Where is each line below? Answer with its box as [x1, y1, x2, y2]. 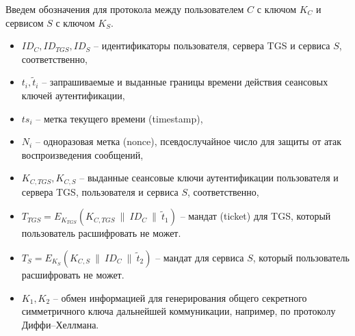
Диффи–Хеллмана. [21, 317, 99, 331]
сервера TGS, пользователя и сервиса [21, 184, 179, 198]
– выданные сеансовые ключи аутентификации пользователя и [79, 170, 339, 185]
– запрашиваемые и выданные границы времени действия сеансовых [42, 75, 328, 89]
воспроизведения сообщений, [21, 147, 144, 161]
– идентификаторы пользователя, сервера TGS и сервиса [94, 38, 330, 53]
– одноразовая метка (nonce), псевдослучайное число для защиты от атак [35, 134, 342, 148]
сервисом [5, 15, 44, 29]
